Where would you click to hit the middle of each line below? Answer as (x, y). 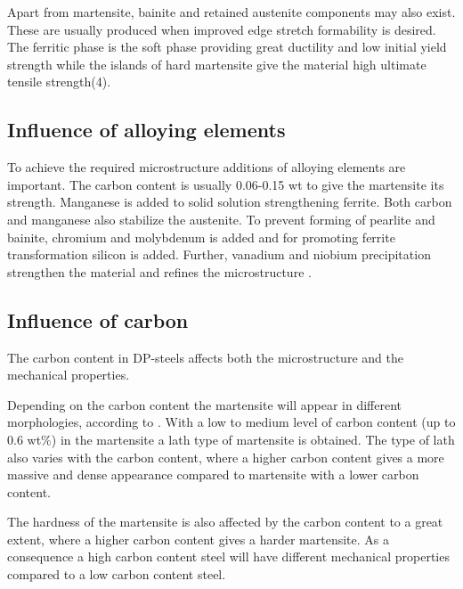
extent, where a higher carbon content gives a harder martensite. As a (198, 539)
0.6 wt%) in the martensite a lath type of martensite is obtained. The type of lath (231, 439)
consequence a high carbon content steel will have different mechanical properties (228, 556)
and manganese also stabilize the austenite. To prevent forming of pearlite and (221, 219)
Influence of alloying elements (146, 130)
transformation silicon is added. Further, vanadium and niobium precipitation (219, 254)
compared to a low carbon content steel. (117, 574)
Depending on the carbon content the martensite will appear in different (205, 404)
